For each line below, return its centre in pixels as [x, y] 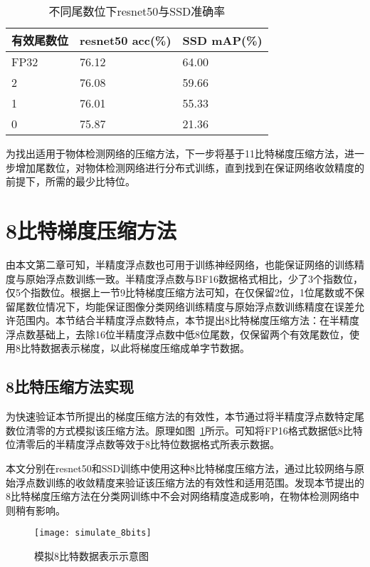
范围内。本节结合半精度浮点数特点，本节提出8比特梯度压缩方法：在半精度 [187, 320]
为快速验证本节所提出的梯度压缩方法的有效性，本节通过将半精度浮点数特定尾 [185, 416]
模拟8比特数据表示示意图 [91, 556]
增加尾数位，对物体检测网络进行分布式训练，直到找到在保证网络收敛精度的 [190, 167]
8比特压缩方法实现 [70, 386]
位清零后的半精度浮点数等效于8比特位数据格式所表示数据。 [143, 444]
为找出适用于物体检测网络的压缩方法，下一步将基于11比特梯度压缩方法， [175, 153]
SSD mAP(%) [222, 40]
